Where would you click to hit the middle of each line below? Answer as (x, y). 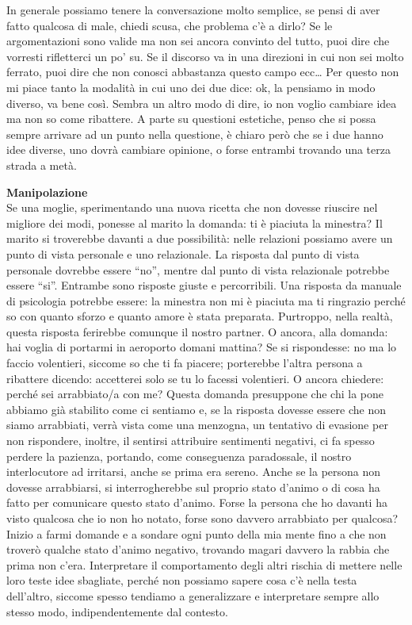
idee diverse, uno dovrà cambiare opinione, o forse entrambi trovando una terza (198, 150)
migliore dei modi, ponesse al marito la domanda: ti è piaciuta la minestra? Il (195, 222)
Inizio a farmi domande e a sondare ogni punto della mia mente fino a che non (196, 533)
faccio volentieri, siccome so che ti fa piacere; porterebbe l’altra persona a (185, 363)
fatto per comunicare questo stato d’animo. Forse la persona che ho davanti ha (197, 502)
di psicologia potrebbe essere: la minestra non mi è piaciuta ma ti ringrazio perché (206, 300)
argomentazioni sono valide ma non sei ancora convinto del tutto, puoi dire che (198, 41)
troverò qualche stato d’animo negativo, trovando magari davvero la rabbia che (198, 549)
